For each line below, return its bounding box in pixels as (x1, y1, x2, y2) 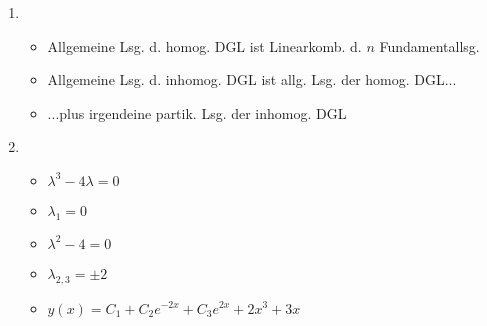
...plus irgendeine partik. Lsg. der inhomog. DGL (47, 102, 347, 123)
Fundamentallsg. (379, 35, 480, 56)
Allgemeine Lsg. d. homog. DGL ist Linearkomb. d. (47, 35, 362, 56)
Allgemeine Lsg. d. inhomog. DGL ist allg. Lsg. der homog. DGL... (47, 69, 457, 90)
